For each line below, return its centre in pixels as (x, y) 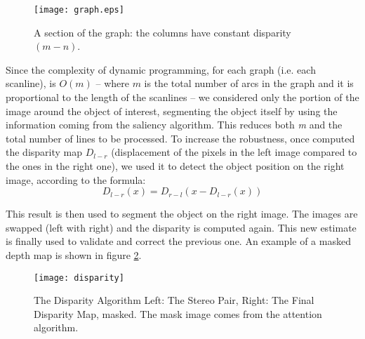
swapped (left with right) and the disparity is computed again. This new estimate (181, 227)
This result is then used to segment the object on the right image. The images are (182, 214)
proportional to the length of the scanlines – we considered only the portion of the (182, 97)
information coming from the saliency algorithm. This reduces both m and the (174, 125)
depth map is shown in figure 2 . (74, 254)
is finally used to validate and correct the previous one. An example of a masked (178, 241)
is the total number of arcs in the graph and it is (249, 83)
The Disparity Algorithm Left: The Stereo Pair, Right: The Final (174, 300)
